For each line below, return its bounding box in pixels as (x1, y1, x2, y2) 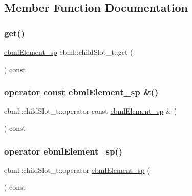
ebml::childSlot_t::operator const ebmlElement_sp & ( (4, 105, 177, 116)
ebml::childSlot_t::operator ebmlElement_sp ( (4, 164, 150, 175)
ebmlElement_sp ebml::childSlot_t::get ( (4, 47, 133, 57)
